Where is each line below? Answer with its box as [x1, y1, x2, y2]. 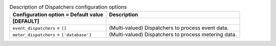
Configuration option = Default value [12, 11, 104, 18]
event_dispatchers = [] [12, 24, 67, 31]
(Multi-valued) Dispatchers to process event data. [109, 24, 229, 31]
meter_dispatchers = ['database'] [12, 31, 92, 38]
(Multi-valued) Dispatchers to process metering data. [109, 31, 237, 38]
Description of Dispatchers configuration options [9, 4, 127, 11]
